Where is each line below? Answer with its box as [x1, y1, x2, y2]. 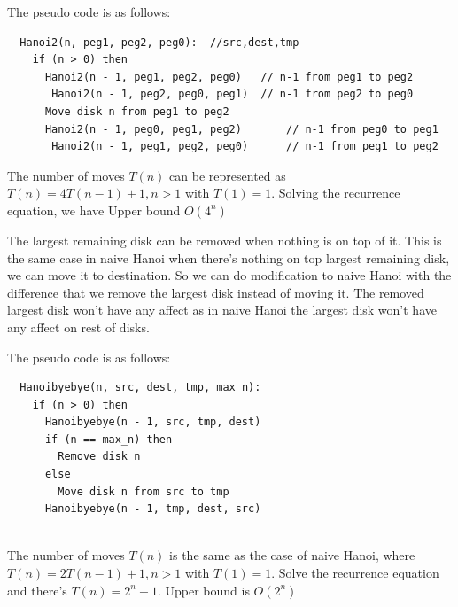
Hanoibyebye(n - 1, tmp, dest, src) [44, 502, 261, 516]
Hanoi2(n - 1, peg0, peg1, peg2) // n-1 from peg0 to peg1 [44, 122, 439, 136]
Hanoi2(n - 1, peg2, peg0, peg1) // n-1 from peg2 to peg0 [51, 88, 414, 101]
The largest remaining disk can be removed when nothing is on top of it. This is [7, 230, 442, 249]
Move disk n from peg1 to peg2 [44, 105, 229, 118]
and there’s [7, 580, 67, 599]
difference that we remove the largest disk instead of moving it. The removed [7, 283, 424, 301]
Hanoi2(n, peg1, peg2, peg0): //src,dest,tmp [19, 35, 299, 49]
